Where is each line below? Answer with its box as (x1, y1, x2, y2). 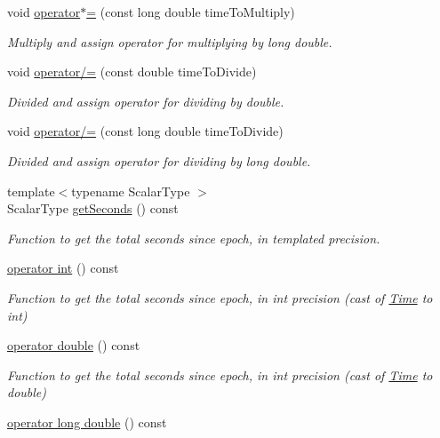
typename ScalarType (71, 181, 190, 200)
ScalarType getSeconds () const (7, 199, 179, 218)
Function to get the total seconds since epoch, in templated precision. (7, 228, 380, 247)
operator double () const (7, 336, 140, 354)
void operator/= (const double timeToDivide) (7, 62, 257, 81)
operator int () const (7, 259, 119, 277)
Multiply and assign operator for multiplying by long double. (7, 32, 332, 51)
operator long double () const (7, 412, 167, 431)
